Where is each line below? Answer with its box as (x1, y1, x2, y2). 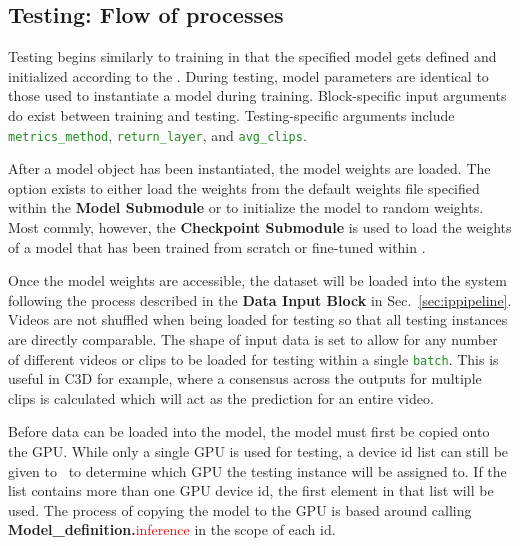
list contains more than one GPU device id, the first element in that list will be (8, 480, 494, 501)
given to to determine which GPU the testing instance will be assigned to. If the (8, 460, 507, 481)
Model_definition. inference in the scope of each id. (8, 519, 336, 540)
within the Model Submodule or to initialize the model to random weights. (8, 197, 484, 218)
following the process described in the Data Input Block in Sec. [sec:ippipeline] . (8, 289, 512, 310)
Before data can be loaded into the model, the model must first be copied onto (8, 421, 490, 442)
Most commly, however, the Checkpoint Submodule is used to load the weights (8, 217, 512, 238)
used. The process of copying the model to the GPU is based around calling (8, 499, 472, 520)
